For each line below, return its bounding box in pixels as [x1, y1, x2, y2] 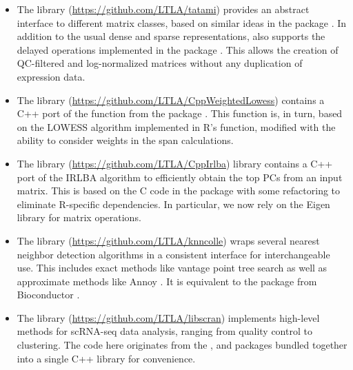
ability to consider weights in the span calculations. [17, 133, 234, 147]
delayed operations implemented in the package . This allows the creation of [17, 42, 339, 56]
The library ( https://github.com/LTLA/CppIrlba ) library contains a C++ [17, 156, 333, 170]
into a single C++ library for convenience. [17, 351, 196, 365]
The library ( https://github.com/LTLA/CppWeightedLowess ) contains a [17, 92, 325, 107]
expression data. [17, 69, 85, 83]
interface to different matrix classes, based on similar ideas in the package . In [17, 15, 347, 30]
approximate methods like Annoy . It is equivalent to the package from [17, 274, 317, 288]
